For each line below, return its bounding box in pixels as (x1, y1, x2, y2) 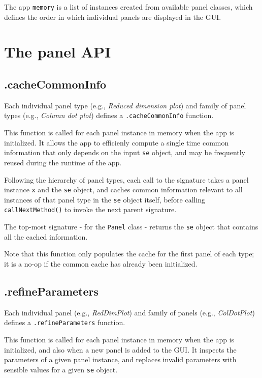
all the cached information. (4, 231, 88, 242)
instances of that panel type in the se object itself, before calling (4, 194, 206, 205)
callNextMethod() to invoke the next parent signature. (4, 204, 177, 215)
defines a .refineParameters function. (4, 317, 125, 328)
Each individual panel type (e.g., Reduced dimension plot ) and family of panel (4, 100, 246, 110)
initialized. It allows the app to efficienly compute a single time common (4, 137, 229, 148)
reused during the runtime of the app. (4, 157, 122, 167)
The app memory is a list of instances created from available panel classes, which (4, 2, 253, 12)
